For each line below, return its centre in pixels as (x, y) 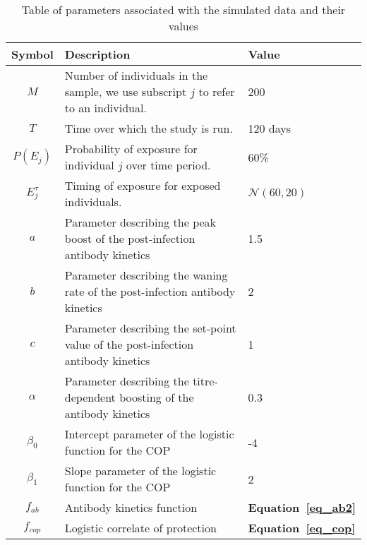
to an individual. (106, 108)
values (183, 26)
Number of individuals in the (136, 75)
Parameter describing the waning (146, 275)
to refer (217, 91)
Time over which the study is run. (149, 128)
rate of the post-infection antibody (150, 291)
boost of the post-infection (130, 238)
